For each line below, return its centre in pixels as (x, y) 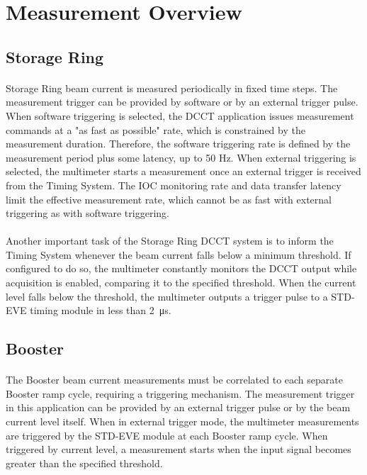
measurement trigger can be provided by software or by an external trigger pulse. (182, 102)
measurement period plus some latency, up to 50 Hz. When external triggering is (181, 157)
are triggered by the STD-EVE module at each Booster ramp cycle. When (167, 435)
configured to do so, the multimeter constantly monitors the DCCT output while (181, 268)
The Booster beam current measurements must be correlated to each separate (174, 380)
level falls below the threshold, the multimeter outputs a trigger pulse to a (167, 296)
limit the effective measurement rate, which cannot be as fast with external (169, 199)
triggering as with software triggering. (87, 213)
